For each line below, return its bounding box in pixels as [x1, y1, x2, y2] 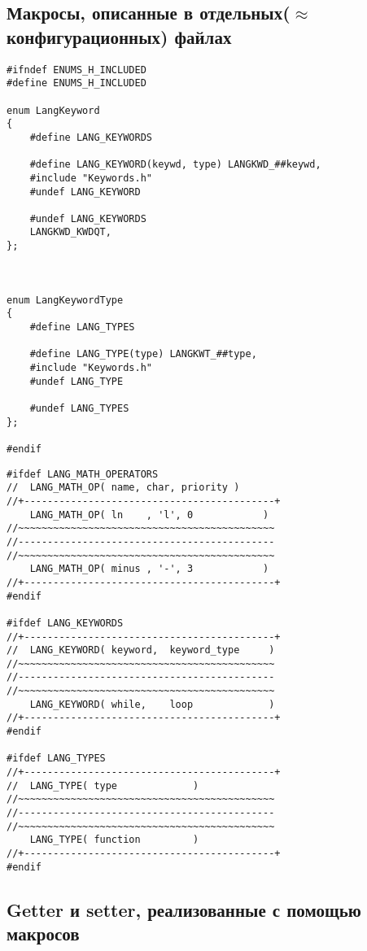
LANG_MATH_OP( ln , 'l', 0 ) [29, 508, 269, 521]
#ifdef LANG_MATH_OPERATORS [7, 468, 159, 480]
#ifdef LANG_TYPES [7, 753, 106, 765]
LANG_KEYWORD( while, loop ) [29, 698, 275, 710]
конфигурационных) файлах [7, 24, 232, 49]
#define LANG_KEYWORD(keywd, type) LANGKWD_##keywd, [29, 159, 321, 171]
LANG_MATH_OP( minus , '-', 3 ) [29, 563, 269, 575]
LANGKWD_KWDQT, [29, 226, 111, 238]
